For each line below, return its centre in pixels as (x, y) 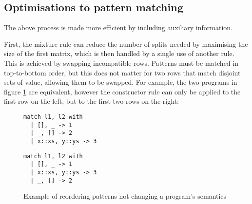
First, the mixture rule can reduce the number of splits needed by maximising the (126, 44)
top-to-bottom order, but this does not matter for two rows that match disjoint (122, 72)
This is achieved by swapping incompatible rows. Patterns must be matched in (121, 63)
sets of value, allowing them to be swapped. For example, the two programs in (121, 82)
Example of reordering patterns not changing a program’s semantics (125, 196)
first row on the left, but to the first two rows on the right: (91, 101)
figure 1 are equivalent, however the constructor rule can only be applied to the (122, 91)
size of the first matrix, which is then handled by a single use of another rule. (119, 53)
